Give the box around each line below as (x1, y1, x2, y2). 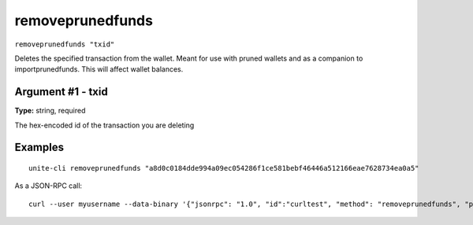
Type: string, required (14, 106, 86, 116)
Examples (14, 141, 65, 154)
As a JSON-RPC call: (14, 181, 83, 190)
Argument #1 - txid (14, 85, 108, 98)
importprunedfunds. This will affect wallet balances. (14, 65, 184, 74)
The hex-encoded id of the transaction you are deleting (14, 120, 195, 130)
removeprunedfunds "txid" (14, 39, 115, 49)
